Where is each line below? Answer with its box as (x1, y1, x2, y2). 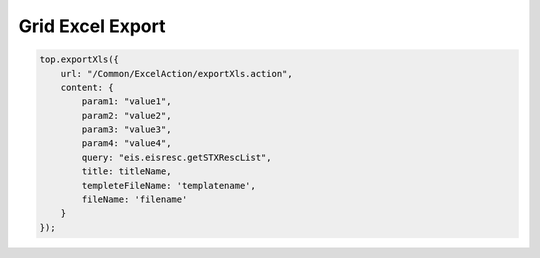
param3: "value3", (81, 124, 172, 135)
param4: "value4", (81, 138, 172, 149)
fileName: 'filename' (81, 194, 188, 205)
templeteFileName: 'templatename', (81, 180, 257, 191)
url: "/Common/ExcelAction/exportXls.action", (60, 68, 294, 79)
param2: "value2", (81, 110, 172, 121)
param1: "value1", (81, 96, 172, 107)
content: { (60, 81, 114, 93)
